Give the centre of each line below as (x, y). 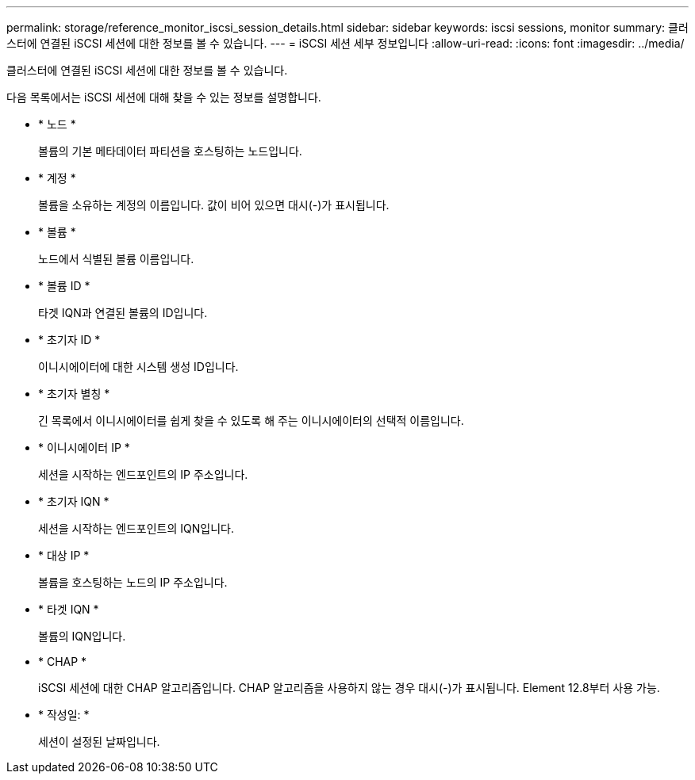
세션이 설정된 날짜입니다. (99, 742)
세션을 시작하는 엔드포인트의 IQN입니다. (136, 528)
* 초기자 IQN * (74, 501)
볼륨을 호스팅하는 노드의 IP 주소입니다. (133, 582)
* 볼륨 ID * (64, 286)
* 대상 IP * (64, 555)
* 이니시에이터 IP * (84, 447)
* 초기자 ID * (69, 340)
